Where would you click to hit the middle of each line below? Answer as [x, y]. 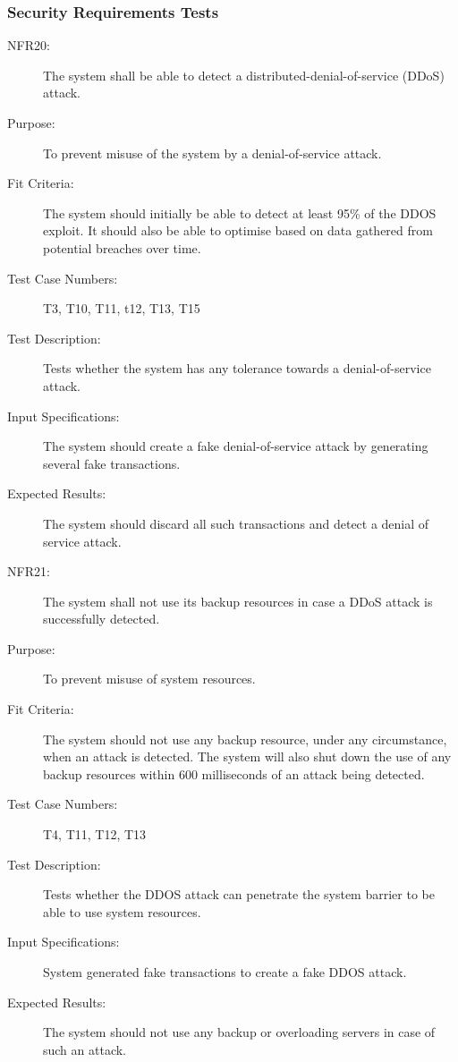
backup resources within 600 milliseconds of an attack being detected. [234, 773]
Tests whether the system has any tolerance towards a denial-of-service [237, 368]
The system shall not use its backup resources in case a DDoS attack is [238, 601]
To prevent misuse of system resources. [149, 679]
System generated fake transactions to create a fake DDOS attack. [225, 972]
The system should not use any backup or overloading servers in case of [239, 1032]
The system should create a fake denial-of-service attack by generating [236, 446]
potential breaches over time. [122, 247]
